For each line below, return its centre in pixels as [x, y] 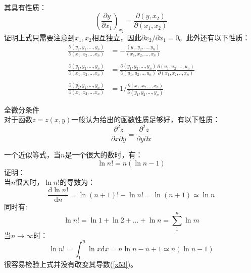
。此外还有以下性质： [214, 37]
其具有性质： [25, 7]
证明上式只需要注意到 [39, 37]
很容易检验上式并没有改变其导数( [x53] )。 [71, 264]
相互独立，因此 [116, 37]
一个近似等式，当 [32, 155]
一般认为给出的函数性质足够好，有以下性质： [146, 119]
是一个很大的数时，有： [104, 155]
